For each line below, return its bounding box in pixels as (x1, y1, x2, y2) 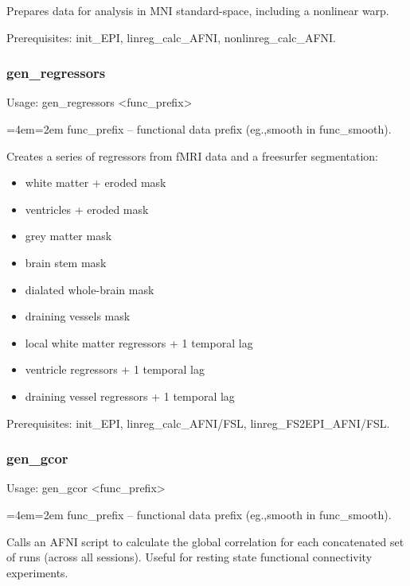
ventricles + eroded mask (25, 200, 149, 217)
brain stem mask (25, 254, 107, 270)
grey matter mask (25, 227, 112, 244)
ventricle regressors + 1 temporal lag (25, 361, 205, 378)
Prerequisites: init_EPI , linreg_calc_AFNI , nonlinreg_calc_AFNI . (6, 29, 336, 45)
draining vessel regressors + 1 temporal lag (25, 387, 235, 404)
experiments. (6, 564, 68, 580)
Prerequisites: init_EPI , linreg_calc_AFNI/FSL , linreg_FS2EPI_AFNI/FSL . (6, 414, 390, 431)
